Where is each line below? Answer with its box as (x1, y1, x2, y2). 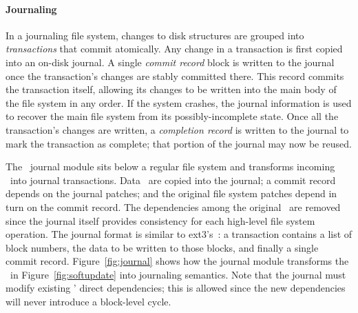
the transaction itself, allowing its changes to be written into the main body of (6, 82, 337, 97)
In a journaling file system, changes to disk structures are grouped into (6, 28, 304, 42)
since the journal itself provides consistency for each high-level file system (6, 213, 315, 228)
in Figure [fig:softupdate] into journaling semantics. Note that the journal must (10, 267, 346, 281)
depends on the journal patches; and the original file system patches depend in (6, 186, 337, 201)
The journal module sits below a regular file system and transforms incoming (6, 159, 335, 174)
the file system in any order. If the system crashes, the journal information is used (6, 95, 352, 110)
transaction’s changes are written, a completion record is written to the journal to (6, 122, 349, 137)
